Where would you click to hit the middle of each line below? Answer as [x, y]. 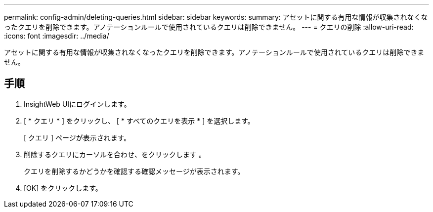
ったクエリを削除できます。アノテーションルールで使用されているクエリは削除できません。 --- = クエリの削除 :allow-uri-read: [209, 27]
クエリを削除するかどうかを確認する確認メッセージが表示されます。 [134, 171]
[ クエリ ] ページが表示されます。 [77, 137]
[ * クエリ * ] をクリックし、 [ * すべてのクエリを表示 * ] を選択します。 [139, 121]
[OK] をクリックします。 [63, 188]
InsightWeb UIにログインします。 [77, 104]
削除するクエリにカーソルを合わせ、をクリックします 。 [115, 154]
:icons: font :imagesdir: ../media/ [57, 36]
